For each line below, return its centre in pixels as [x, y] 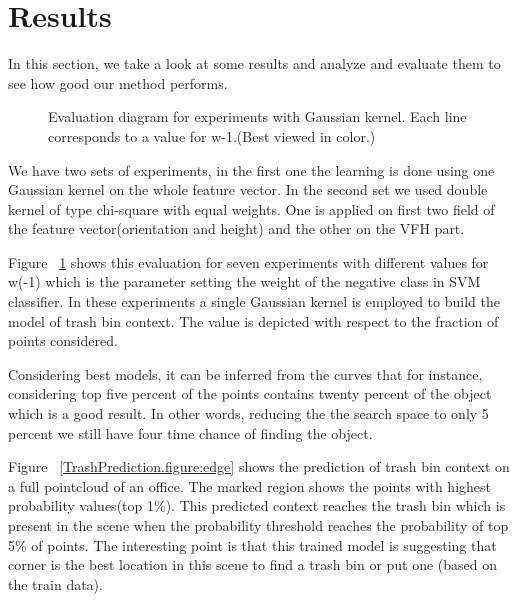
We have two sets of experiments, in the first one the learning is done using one [251, 169]
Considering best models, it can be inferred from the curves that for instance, [245, 373]
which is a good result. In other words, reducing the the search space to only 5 [248, 413]
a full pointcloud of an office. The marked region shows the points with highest [249, 485]
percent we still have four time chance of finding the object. [190, 432]
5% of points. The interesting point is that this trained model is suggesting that [252, 544]
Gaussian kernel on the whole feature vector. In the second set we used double [248, 189]
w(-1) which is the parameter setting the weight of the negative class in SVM [244, 281]
